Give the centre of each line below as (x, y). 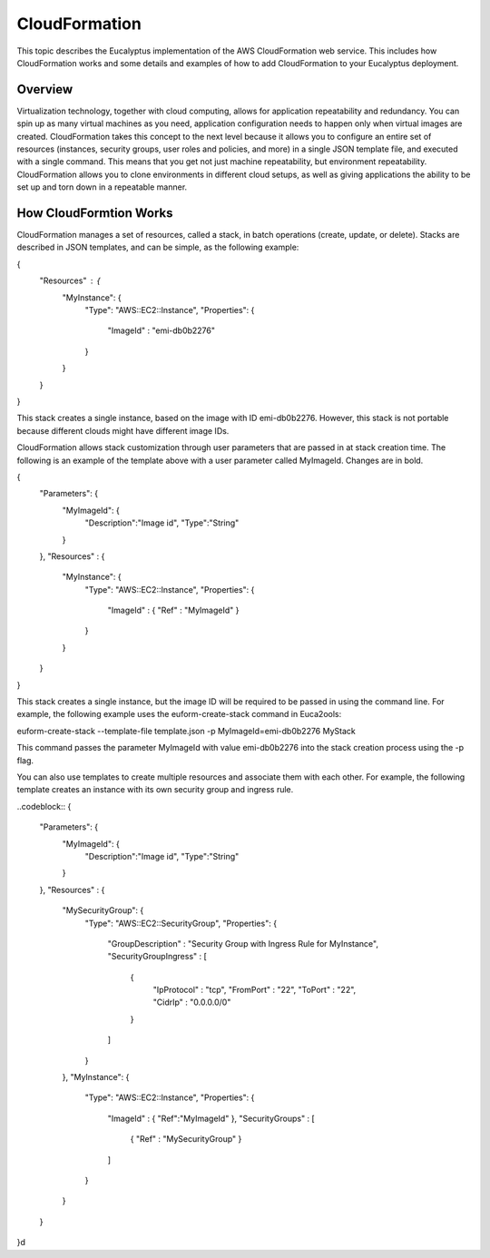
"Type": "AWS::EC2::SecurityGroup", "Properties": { (181, 923)
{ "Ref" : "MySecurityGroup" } (186, 1139)
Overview (45, 89)
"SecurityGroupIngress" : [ (157, 957)
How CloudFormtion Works (95, 213)
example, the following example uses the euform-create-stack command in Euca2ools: (179, 714)
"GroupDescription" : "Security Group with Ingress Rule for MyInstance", (243, 943)
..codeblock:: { (44, 806)
